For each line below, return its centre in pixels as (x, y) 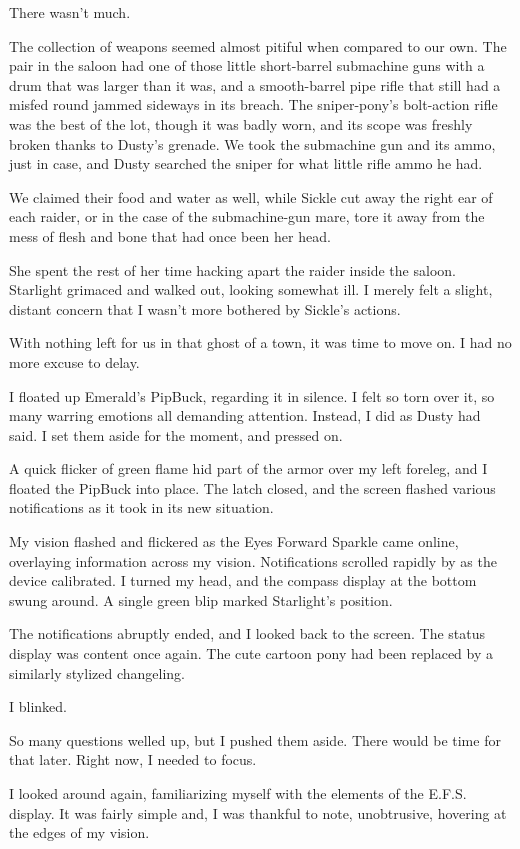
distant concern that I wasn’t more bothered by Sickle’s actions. (205, 308)
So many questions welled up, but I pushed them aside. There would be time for (255, 739)
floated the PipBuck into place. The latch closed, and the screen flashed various (252, 487)
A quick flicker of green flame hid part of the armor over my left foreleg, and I (248, 468)
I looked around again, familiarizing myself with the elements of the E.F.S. (238, 793)
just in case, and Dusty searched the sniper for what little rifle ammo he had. (246, 163)
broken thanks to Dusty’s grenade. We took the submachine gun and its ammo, (252, 143)
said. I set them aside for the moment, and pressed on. (176, 434)
